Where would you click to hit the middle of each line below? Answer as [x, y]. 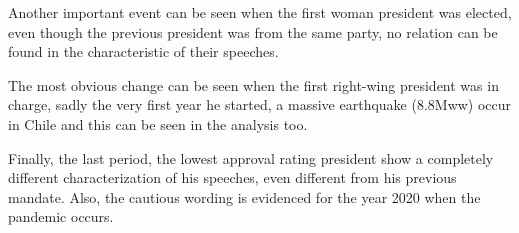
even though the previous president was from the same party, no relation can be [253, 31]
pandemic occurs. [61, 216]
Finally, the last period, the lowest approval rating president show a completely [251, 157]
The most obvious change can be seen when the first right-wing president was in [253, 84]
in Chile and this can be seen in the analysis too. [158, 123]
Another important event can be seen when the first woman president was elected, [260, 12]
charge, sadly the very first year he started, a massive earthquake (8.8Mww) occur [260, 104]
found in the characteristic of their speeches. [143, 51]
